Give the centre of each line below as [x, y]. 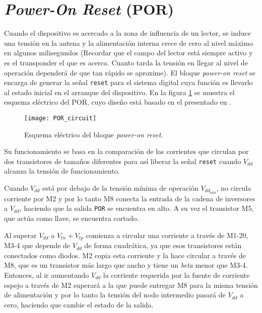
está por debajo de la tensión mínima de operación [120, 188]
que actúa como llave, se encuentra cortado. [72, 218]
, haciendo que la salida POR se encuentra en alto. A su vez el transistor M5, [137, 208]
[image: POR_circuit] [60, 118]
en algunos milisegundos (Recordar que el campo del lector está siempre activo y [128, 53]
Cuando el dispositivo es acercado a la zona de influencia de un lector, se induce [127, 33]
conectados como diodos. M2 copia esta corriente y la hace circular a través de [125, 255]
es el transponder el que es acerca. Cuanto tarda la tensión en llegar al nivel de [126, 62]
